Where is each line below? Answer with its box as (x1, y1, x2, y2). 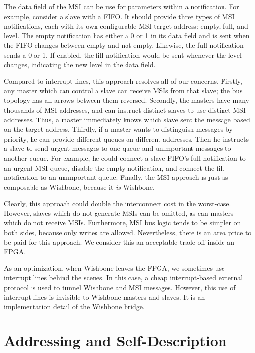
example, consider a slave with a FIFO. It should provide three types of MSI (4, 11, 235, 21)
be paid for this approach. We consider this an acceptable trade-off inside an (4, 236, 234, 247)
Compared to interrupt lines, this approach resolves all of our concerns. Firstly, (4, 76, 242, 86)
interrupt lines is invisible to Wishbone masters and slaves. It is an (4, 292, 205, 302)
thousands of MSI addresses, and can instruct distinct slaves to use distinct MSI (4, 104, 246, 115)
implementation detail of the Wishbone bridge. (4, 301, 145, 312)
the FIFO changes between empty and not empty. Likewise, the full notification (4, 40, 244, 50)
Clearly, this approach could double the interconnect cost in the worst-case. (4, 198, 231, 208)
